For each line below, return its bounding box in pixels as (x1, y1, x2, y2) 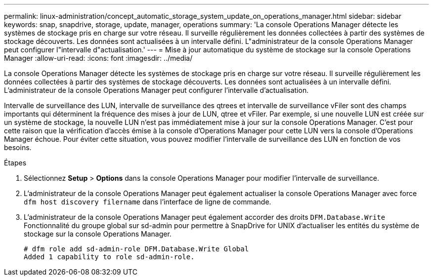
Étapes (4, 159, 27, 167)
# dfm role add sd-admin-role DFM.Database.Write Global (24, 245, 249, 253)
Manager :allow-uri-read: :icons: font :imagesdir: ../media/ (4, 54, 193, 62)
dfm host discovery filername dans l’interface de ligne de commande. (24, 198, 271, 206)
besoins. (4, 143, 32, 152)
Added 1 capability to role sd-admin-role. (24, 253, 195, 261)
